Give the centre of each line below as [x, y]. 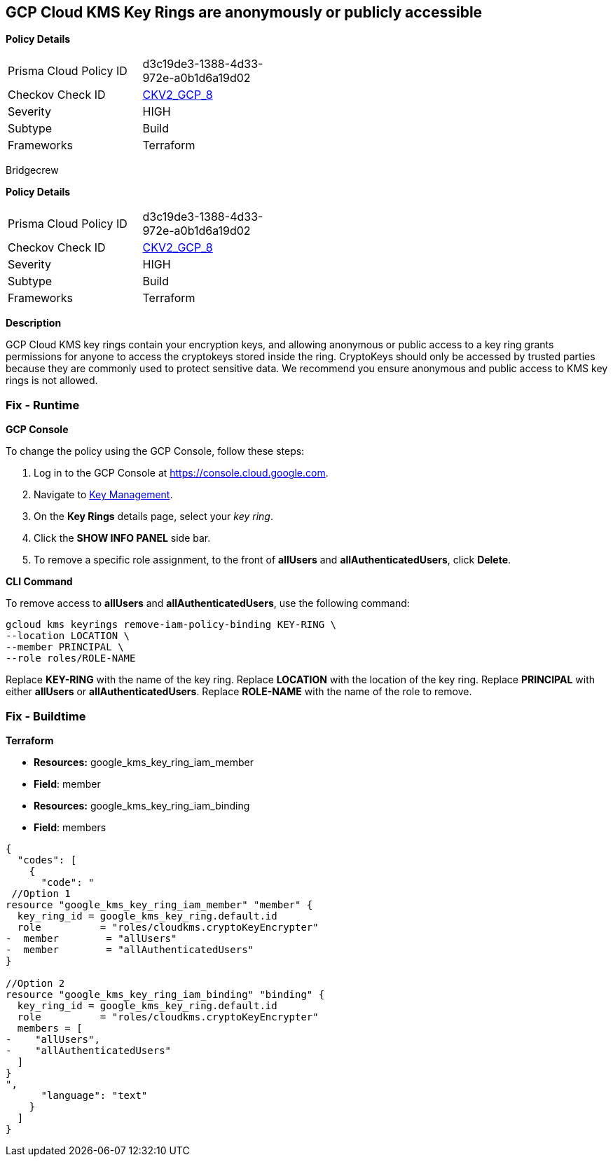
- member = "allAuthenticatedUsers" [130, 949]
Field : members [70, 827]
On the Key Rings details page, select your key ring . [154, 517]
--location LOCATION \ [68, 636]
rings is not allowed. [52, 381]
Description [34, 323]
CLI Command [39, 582]
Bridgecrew [32, 170]
